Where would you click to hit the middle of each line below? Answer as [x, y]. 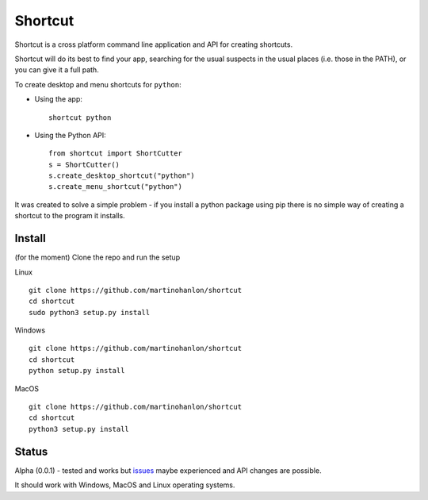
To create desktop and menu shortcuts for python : [98, 84]
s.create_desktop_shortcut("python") [122, 176]
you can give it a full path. [57, 70]
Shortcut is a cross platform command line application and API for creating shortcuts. [154, 44]
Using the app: [58, 99]
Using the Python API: [70, 135]
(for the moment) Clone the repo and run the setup [97, 257]
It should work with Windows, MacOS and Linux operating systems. [125, 485]
